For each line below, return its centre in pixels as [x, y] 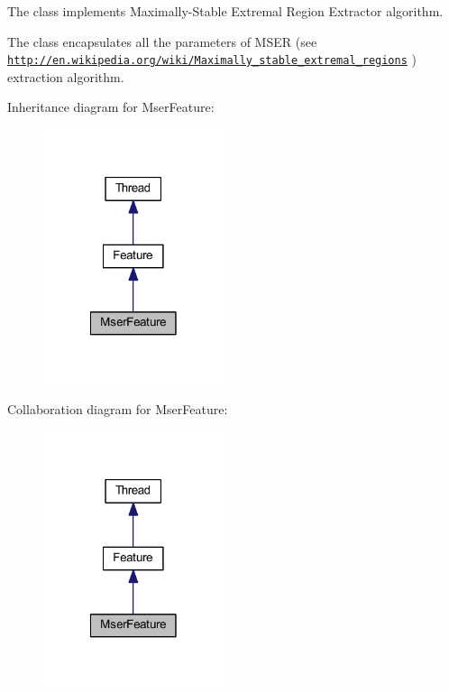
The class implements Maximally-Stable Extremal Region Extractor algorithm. [225, 11]
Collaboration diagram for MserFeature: [118, 409]
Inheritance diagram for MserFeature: [111, 107]
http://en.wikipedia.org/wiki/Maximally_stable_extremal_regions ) [212, 59]
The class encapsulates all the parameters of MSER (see [162, 41]
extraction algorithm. [66, 76]
